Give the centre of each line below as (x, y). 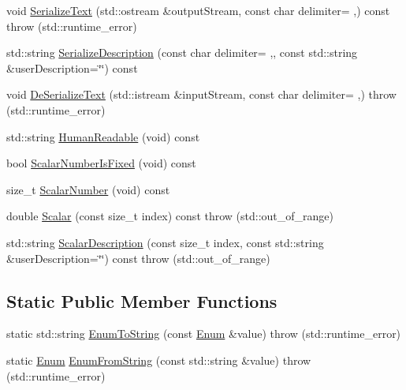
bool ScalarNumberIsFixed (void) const (101, 163)
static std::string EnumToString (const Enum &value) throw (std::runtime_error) (204, 334)
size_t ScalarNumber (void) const (88, 189)
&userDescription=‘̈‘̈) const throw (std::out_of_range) (138, 258)
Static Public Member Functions (142, 300)
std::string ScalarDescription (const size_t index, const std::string (165, 242)
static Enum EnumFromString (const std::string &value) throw (159, 360)
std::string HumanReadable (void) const (103, 136)
